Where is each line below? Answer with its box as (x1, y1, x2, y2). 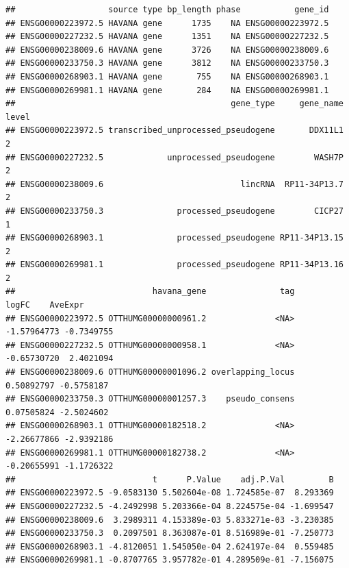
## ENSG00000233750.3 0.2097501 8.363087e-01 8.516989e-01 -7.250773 (5, 528, 334, 539)
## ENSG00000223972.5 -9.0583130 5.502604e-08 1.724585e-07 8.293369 (5, 488, 334, 498)
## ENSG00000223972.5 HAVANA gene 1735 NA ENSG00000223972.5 (5, 18, 329, 28)
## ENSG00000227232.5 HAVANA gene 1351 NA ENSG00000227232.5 (5, 32, 329, 42)
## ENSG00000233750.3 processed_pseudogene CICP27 (5, 206, 344, 216)
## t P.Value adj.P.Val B (5, 474, 334, 484)
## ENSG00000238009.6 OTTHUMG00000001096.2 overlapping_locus (5, 367, 295, 378)
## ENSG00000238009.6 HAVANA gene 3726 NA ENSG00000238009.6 (5, 45, 329, 55)
